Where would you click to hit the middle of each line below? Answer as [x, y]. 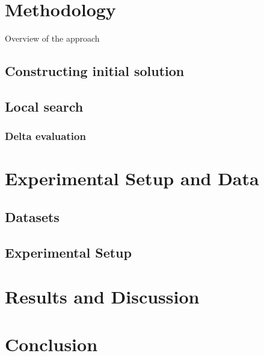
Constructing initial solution [95, 71]
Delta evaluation [45, 136]
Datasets [32, 216]
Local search [44, 106]
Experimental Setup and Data [132, 178]
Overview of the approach [52, 38]
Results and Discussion [102, 297]
